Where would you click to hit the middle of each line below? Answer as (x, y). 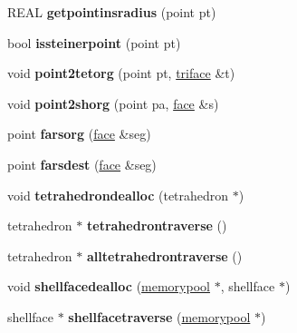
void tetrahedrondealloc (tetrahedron (118, 195)
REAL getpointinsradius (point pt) (112, 12)
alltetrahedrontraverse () (165, 255)
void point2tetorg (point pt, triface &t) (121, 73)
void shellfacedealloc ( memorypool (109, 286)
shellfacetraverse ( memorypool (159, 316)
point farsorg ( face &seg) (79, 134)
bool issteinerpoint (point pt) (94, 42)
